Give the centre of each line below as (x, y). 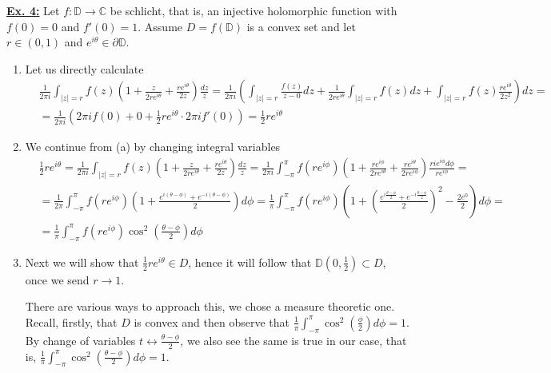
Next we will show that (82, 262)
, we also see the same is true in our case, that (293, 340)
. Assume (160, 26)
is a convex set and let (301, 26)
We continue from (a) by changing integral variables (153, 147)
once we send (57, 279)
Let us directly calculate (84, 68)
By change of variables (80, 340)
